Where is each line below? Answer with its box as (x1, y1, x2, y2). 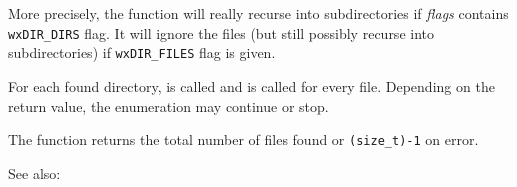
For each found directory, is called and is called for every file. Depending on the (8, 75, 495, 96)
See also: (8, 162, 61, 183)
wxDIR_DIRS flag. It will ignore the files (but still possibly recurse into (8, 22, 434, 43)
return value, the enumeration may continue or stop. (8, 95, 329, 116)
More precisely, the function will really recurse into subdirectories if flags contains (8, 3, 509, 23)
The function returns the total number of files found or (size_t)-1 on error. (8, 129, 479, 150)
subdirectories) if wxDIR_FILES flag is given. (8, 42, 276, 63)
